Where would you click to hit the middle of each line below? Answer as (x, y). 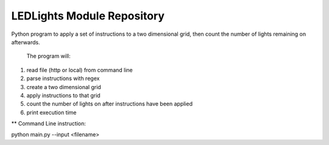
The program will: (49, 56)
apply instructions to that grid (63, 95)
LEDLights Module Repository (88, 16)
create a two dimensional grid (64, 87)
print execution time (51, 112)
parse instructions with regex (63, 78)
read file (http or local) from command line (80, 70)
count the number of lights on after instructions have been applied (110, 104)
